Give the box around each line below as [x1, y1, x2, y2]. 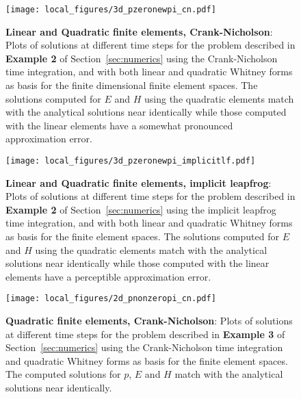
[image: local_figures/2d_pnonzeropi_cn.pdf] [5, 294, 216, 304]
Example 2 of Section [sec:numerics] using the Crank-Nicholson [5, 51, 278, 65]
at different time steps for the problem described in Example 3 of [5, 326, 285, 341]
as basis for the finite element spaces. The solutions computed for [5, 229, 279, 244]
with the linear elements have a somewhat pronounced [5, 118, 233, 132]
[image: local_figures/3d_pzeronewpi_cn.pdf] [5, 5, 216, 14]
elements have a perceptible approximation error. [5, 269, 211, 283]
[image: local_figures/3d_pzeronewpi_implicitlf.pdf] [5, 156, 256, 166]
